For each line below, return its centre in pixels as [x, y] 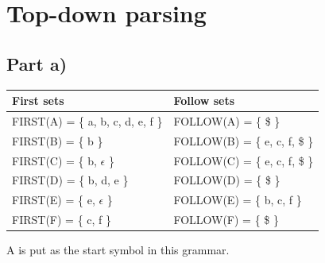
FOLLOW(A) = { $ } [227, 120]
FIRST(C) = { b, [54, 160]
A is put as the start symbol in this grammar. [118, 250]
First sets [38, 101]
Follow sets [204, 101]
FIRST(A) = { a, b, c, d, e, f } [87, 120]
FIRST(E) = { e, [54, 200]
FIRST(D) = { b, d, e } [70, 180]
